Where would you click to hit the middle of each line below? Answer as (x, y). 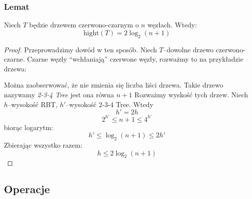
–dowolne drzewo (189, 49)
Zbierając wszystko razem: (43, 145)
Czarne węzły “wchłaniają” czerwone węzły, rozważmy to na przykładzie (135, 59)
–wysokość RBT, (33, 104)
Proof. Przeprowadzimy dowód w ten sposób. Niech (81, 49)
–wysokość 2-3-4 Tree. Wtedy (109, 104)
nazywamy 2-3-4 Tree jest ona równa (59, 94)
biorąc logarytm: (29, 127)
